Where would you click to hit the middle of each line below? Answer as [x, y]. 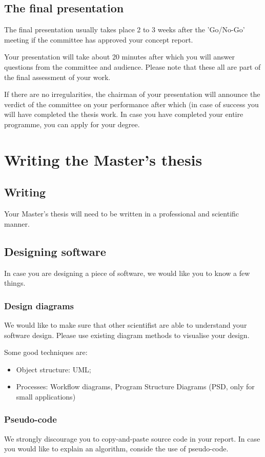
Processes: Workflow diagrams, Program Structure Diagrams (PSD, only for [135, 386]
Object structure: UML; [54, 369]
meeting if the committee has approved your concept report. [99, 39]
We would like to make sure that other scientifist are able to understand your [126, 324]
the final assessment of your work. [57, 77]
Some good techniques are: [46, 352]
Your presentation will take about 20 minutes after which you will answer [119, 57]
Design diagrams [39, 305]
